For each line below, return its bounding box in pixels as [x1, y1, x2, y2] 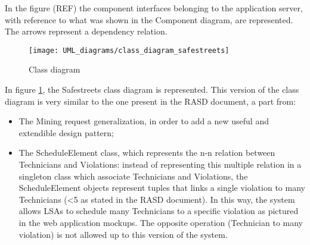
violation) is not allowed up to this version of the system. [18, 228, 228, 240]
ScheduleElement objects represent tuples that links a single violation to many [18, 181, 305, 194]
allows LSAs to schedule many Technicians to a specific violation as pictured [18, 205, 299, 217]
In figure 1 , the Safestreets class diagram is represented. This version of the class [5, 83, 299, 96]
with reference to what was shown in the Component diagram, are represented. [5, 13, 293, 26]
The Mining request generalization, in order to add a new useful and [18, 115, 269, 127]
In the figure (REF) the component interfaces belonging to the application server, [5, 2, 303, 14]
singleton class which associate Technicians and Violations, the [18, 169, 248, 182]
